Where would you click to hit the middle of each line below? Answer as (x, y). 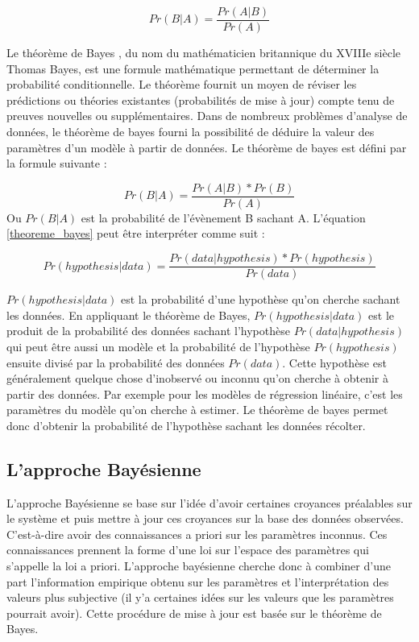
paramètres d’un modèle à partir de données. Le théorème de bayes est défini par (207, 147)
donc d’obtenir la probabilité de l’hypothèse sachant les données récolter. (186, 425)
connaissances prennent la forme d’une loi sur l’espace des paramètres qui (188, 550)
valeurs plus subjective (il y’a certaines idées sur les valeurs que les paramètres (200, 597)
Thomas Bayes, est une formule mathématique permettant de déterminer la (193, 68)
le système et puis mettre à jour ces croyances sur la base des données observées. (205, 518)
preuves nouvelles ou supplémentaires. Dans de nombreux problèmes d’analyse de (207, 116)
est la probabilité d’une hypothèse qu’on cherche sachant (260, 299)
